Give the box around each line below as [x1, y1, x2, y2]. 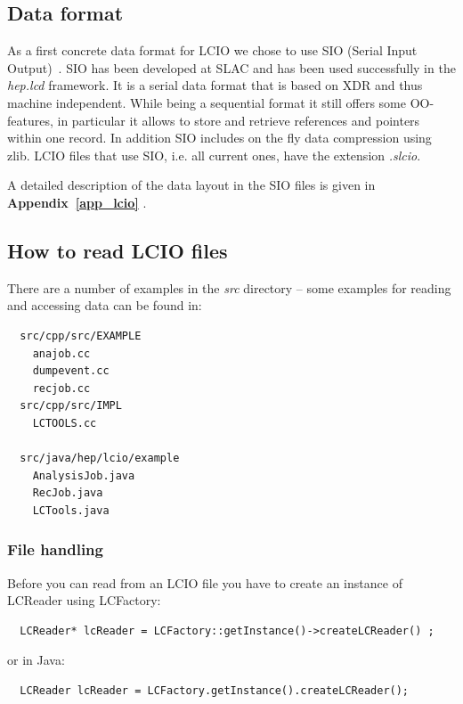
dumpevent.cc [32, 364, 110, 378]
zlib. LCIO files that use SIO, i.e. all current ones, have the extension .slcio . [7, 145, 421, 164]
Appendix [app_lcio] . [7, 192, 147, 211]
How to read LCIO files [7, 236, 228, 264]
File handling [7, 538, 103, 561]
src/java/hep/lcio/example [20, 452, 180, 465]
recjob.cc [32, 381, 91, 395]
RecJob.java [32, 487, 103, 500]
